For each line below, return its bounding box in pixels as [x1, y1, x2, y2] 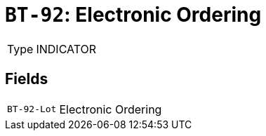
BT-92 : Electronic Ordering [5, 3, 262, 27]
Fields [5, 70, 48, 88]
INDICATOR [36, 41, 97, 56]
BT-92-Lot [7, 104, 57, 115]
